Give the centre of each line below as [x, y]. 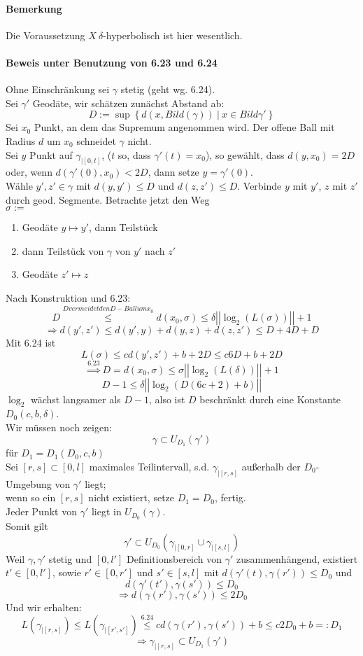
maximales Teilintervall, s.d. [149, 467]
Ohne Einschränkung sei [58, 89]
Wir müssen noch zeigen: [59, 427]
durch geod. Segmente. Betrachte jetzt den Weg [108, 199]
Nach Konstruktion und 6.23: [68, 297]
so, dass [134, 154]
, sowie [66, 572]
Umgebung [29, 483]
